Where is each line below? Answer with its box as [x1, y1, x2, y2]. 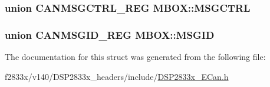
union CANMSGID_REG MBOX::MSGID [5, 27, 215, 42]
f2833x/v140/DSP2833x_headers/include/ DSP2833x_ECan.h [5, 70, 229, 82]
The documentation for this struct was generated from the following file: [5, 51, 266, 63]
